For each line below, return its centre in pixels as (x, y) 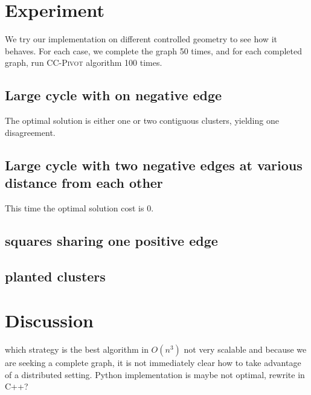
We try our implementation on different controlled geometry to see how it (141, 39)
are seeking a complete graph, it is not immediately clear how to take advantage (153, 363)
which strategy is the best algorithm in (77, 349)
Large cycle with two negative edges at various (154, 165)
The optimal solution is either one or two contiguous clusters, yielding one (142, 120)
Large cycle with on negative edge (114, 95)
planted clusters (55, 276)
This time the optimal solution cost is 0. (79, 207)
